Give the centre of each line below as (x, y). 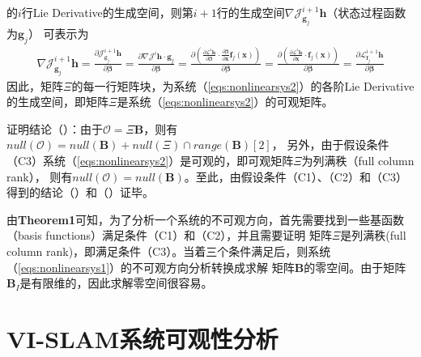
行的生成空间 (251, 12)
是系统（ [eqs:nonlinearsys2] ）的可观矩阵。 (225, 102)
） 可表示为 (58, 33)
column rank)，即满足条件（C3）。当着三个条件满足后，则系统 (169, 251)
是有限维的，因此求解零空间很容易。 (116, 283)
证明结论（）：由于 (55, 128)
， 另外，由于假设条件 (330, 144)
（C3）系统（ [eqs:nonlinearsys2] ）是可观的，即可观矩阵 (150, 161)
